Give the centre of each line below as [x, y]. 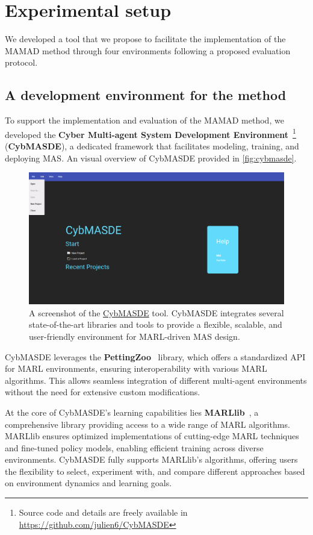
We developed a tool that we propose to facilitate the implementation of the [145, 39]
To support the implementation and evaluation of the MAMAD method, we [144, 120]
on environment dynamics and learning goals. [88, 483]
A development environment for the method [146, 95]
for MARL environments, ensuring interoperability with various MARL [136, 368]
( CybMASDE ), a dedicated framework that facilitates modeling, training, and [152, 145]
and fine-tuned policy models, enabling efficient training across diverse [134, 447]
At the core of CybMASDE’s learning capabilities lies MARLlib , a [132, 412]
